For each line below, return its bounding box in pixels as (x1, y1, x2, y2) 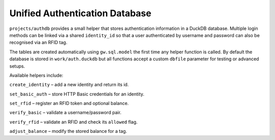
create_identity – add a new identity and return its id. (9, 82, 129, 88)
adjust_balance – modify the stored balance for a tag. (9, 128, 127, 134)
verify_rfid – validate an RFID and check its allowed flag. (9, 119, 138, 125)
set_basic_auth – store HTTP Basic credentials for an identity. (9, 91, 145, 97)
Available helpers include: (9, 72, 64, 78)
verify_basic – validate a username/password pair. (9, 110, 122, 116)
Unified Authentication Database (9, 8, 152, 19)
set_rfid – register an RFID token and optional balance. (9, 100, 129, 107)
